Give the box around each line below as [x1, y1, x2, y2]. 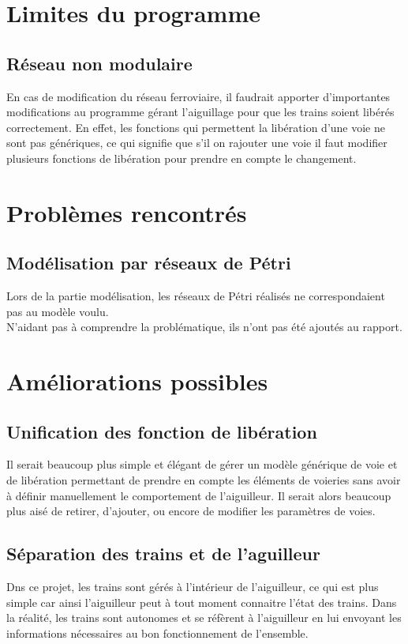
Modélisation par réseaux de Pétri [6, 250, 291, 275]
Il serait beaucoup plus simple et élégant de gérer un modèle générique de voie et [6, 456, 398, 473]
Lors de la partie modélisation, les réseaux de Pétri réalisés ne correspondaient [6, 288, 385, 304]
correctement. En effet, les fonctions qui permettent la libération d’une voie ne [6, 119, 385, 135]
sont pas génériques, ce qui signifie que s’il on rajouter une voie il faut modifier [6, 134, 387, 151]
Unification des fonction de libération [6, 419, 317, 443]
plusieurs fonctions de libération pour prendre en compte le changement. [6, 149, 357, 166]
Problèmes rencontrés [6, 196, 247, 228]
